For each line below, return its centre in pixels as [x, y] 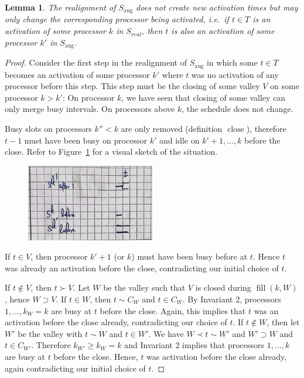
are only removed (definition [172, 128]
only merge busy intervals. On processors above [90, 109]
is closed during [223, 287]
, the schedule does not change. [238, 109]
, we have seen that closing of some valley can [204, 97]
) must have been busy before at [189, 256]
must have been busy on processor [86, 140]
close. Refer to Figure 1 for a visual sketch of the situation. [111, 151]
